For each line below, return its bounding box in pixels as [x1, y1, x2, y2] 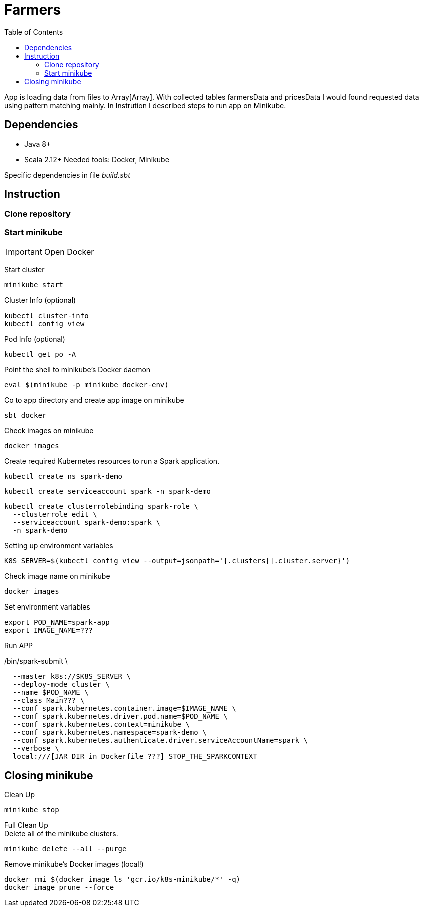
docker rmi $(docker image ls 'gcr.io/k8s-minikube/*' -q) [4, 875, 241, 884]
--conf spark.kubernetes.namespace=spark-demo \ [12, 728, 207, 737]
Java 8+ [24, 139, 51, 148]
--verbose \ [12, 744, 59, 753]
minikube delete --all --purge [4, 845, 127, 853]
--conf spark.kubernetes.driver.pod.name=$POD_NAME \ [12, 712, 228, 721]
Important [6, 247, 42, 257]
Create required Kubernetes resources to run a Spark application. [4, 457, 220, 466]
